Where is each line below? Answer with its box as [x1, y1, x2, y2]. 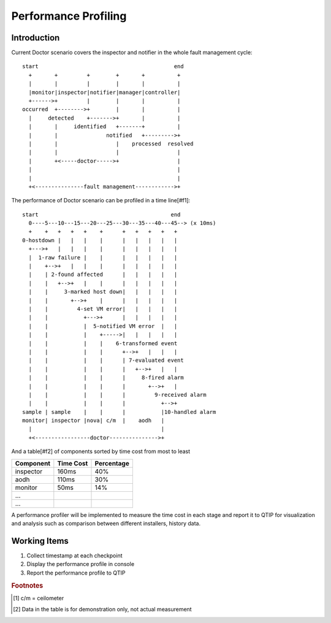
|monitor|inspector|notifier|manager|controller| [28, 89, 181, 96]
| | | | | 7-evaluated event [28, 357, 184, 364]
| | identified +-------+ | [28, 123, 181, 130]
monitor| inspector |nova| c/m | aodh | [22, 417, 165, 424]
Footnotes [11, 581, 44, 590]
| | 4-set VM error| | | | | [28, 305, 178, 312]
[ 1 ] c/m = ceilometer [13, 594, 64, 602]
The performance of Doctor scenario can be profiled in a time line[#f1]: [11, 197, 191, 204]
